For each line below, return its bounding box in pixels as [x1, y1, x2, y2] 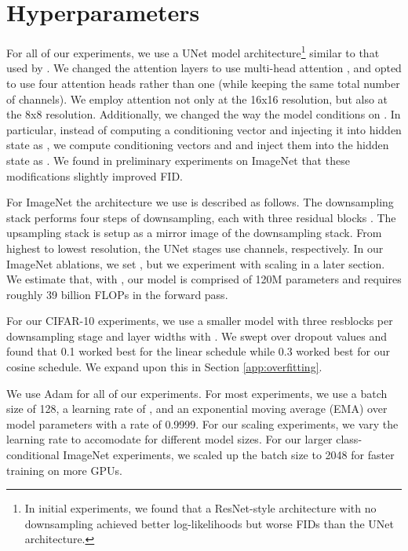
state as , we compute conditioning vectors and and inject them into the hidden [6, 137, 389, 153]
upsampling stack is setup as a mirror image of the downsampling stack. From [6, 224, 382, 241]
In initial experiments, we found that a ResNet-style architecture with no [24, 500, 377, 516]
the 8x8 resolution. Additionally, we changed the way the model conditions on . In [6, 106, 401, 122]
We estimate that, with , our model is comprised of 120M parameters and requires [6, 271, 402, 287]
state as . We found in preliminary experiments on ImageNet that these [6, 151, 350, 168]
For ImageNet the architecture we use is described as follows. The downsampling [6, 194, 394, 210]
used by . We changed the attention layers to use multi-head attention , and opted [6, 60, 402, 76]
